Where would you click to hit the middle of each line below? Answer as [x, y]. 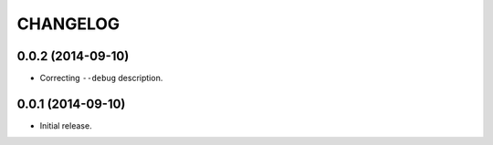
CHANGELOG [68, 24]
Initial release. [66, 125]
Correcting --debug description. [101, 78]
